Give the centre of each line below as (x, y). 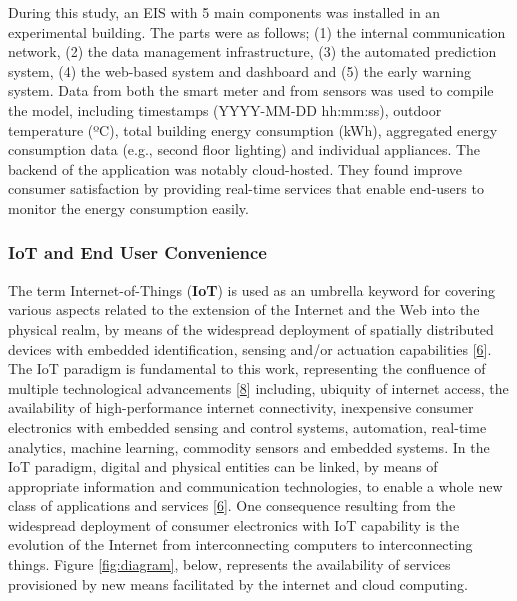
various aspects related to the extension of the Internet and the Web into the (244, 309)
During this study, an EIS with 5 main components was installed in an (224, 12)
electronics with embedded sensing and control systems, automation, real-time (247, 426)
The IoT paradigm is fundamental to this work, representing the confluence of (247, 368)
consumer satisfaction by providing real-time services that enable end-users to (246, 188)
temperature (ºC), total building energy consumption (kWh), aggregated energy (253, 129)
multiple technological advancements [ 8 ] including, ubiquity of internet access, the (258, 387)
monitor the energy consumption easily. (128, 207)
